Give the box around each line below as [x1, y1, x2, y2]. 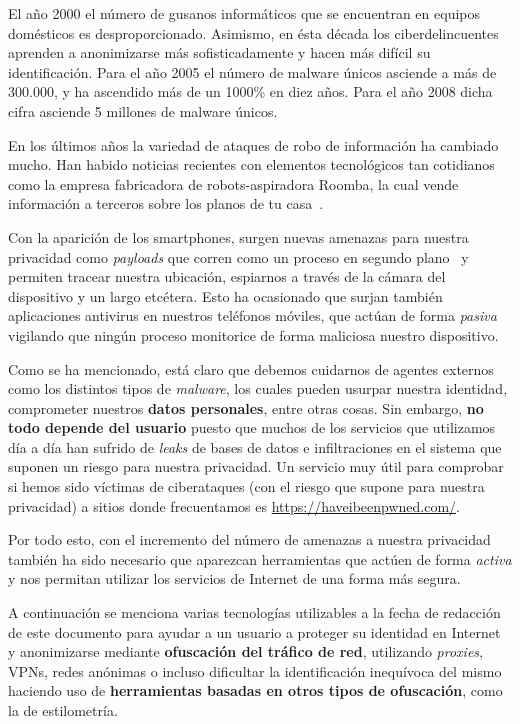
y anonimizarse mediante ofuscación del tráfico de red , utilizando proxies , [8, 641, 483, 662]
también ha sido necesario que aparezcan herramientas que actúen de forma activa [8, 548, 512, 569]
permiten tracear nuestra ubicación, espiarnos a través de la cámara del [8, 266, 446, 287]
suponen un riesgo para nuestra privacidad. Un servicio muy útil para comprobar [8, 456, 504, 477]
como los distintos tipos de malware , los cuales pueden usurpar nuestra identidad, [8, 378, 508, 399]
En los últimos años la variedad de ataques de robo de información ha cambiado [8, 134, 499, 155]
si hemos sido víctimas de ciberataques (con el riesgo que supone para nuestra [8, 476, 485, 497]
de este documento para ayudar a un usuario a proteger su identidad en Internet [8, 621, 501, 642]
